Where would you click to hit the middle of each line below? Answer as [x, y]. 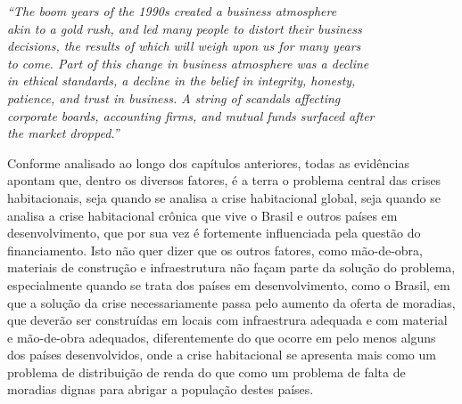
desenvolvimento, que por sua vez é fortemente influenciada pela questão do [214, 233]
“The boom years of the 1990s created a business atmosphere [172, 11]
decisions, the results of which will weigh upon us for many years [184, 46]
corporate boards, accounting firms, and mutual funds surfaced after [191, 115]
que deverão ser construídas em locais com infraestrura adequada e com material [227, 320]
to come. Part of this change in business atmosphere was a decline [188, 63]
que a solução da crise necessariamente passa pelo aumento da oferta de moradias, [231, 302]
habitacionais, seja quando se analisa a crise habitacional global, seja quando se [224, 197]
